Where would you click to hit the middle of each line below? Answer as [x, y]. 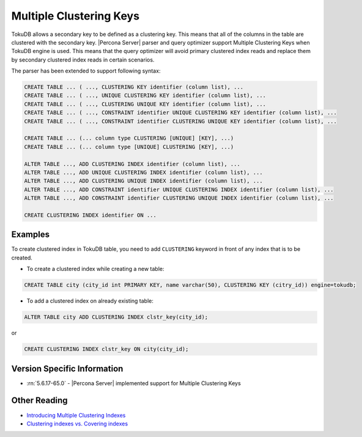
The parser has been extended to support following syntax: [86, 71]
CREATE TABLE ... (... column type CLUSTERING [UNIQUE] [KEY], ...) [129, 138]
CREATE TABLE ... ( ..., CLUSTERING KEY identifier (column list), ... [134, 87]
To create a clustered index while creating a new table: [95, 269]
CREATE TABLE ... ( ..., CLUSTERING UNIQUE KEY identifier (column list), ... [145, 104]
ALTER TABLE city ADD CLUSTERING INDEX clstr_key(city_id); [116, 317]
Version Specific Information [67, 368]
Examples [31, 235]
